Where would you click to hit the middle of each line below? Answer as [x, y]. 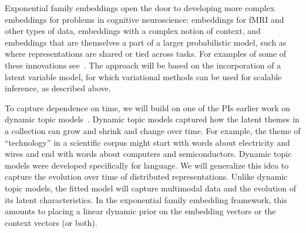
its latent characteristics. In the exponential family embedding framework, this [146, 199]
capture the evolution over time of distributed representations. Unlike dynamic [146, 177]
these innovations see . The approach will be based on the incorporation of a [143, 65]
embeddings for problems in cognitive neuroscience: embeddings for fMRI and [144, 19]
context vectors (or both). [51, 222]
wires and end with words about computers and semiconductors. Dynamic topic [148, 154]
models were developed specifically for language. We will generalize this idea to [147, 165]
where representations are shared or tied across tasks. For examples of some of [146, 54]
